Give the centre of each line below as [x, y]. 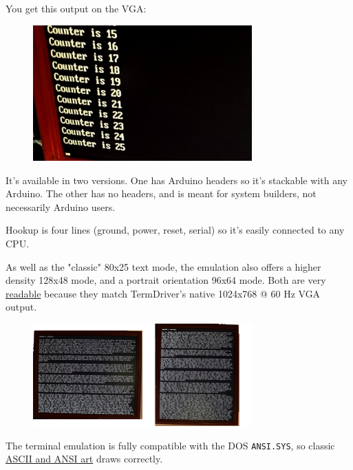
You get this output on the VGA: [76, 8]
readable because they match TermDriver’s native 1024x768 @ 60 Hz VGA [163, 293]
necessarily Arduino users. [61, 206]
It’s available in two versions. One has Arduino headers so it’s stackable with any [176, 180]
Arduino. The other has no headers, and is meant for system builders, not [161, 193]
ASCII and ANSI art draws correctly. [84, 459]
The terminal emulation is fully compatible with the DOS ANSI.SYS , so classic [170, 445]
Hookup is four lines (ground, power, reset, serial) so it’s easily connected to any [175, 230]
